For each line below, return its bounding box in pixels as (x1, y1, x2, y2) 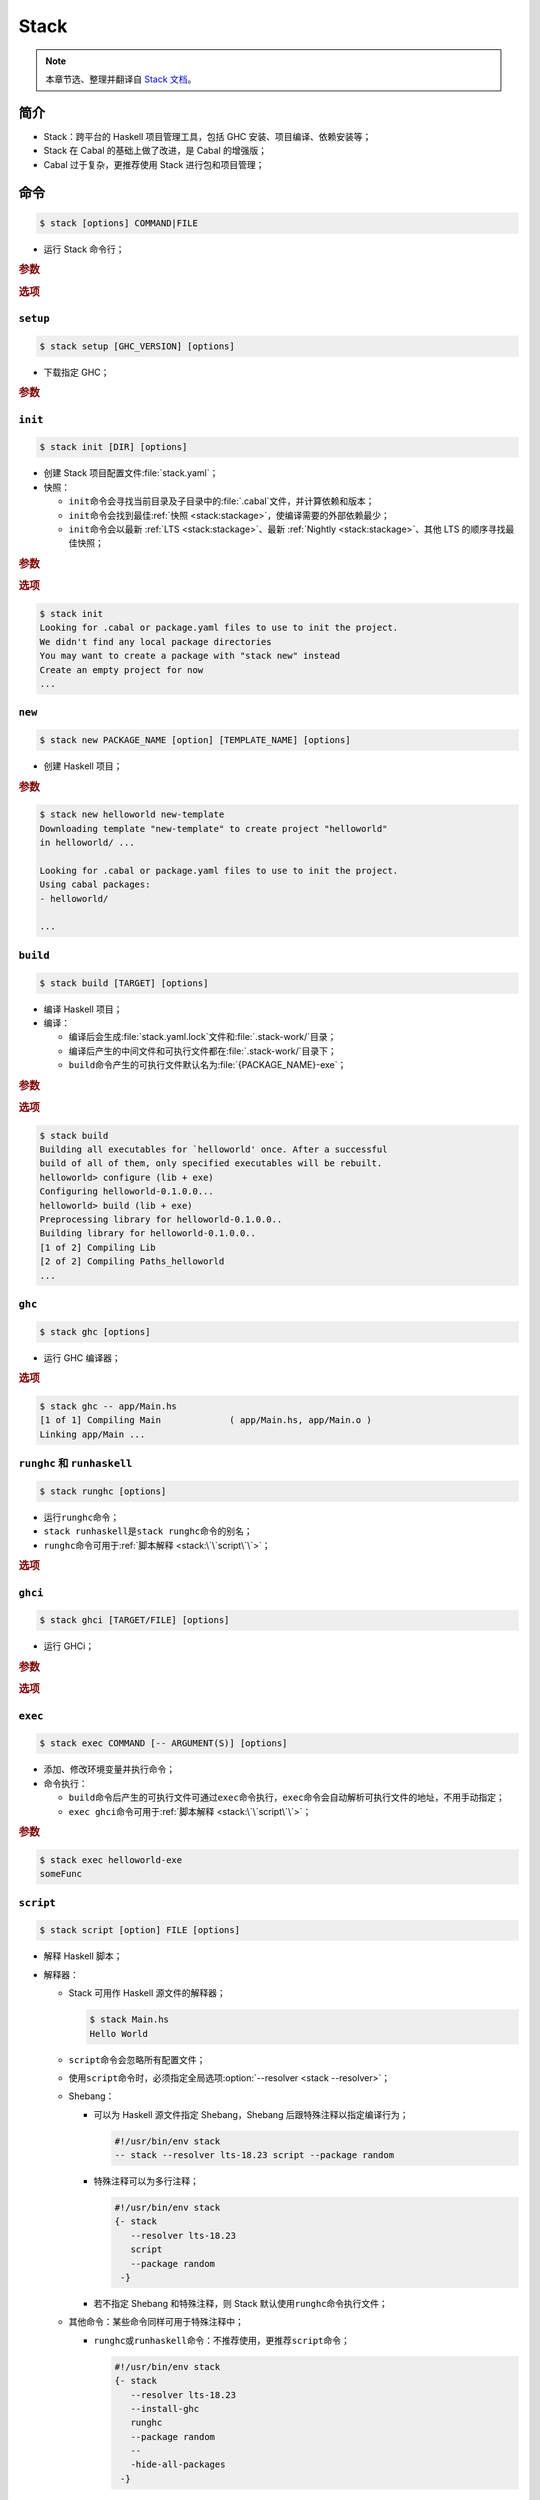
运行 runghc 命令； (43, 1511, 120, 1523)
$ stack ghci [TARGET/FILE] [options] (39, 1615, 230, 1626)
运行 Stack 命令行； (43, 243, 125, 255)
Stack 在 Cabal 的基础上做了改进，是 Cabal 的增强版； (43, 145, 267, 157)
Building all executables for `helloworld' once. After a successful (39, 1143, 388, 1155)
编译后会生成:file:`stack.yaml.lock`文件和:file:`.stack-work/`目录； (68, 1031, 337, 1043)
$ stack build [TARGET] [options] (39, 977, 209, 989)
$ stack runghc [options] (39, 1485, 167, 1497)
